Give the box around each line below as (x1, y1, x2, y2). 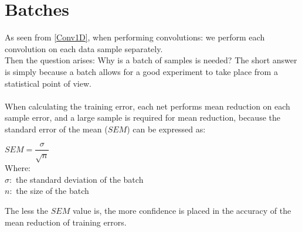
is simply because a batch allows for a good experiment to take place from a (5, 65, 278, 77)
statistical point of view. (5, 77, 91, 89)
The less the (5, 204, 49, 217)
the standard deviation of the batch (15, 173, 144, 185)
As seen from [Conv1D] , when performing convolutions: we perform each (5, 31, 265, 43)
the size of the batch (16, 185, 89, 197)
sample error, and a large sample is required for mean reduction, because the (5, 111, 280, 124)
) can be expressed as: (127, 122, 206, 135)
